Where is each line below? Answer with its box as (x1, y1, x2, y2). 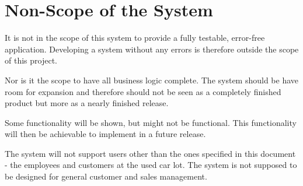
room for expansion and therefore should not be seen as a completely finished (5, 85, 281, 97)
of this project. (5, 54, 57, 66)
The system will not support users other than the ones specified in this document (5, 147, 296, 159)
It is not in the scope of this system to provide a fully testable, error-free (5, 31, 265, 44)
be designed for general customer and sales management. (5, 170, 207, 183)
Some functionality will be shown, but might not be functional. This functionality (5, 116, 297, 128)
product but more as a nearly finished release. (5, 97, 169, 109)
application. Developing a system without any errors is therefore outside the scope (5, 43, 299, 55)
